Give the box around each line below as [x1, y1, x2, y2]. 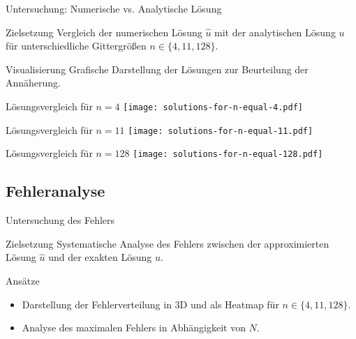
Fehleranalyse [6, 180, 105, 202]
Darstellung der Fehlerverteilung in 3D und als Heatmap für [22, 296, 279, 311]
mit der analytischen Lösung [214, 24, 336, 39]
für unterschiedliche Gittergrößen [6, 38, 147, 53]
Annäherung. [6, 75, 61, 90]
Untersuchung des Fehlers [6, 213, 115, 227]
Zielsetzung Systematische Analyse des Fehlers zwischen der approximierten [6, 236, 329, 250]
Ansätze [6, 273, 40, 287]
